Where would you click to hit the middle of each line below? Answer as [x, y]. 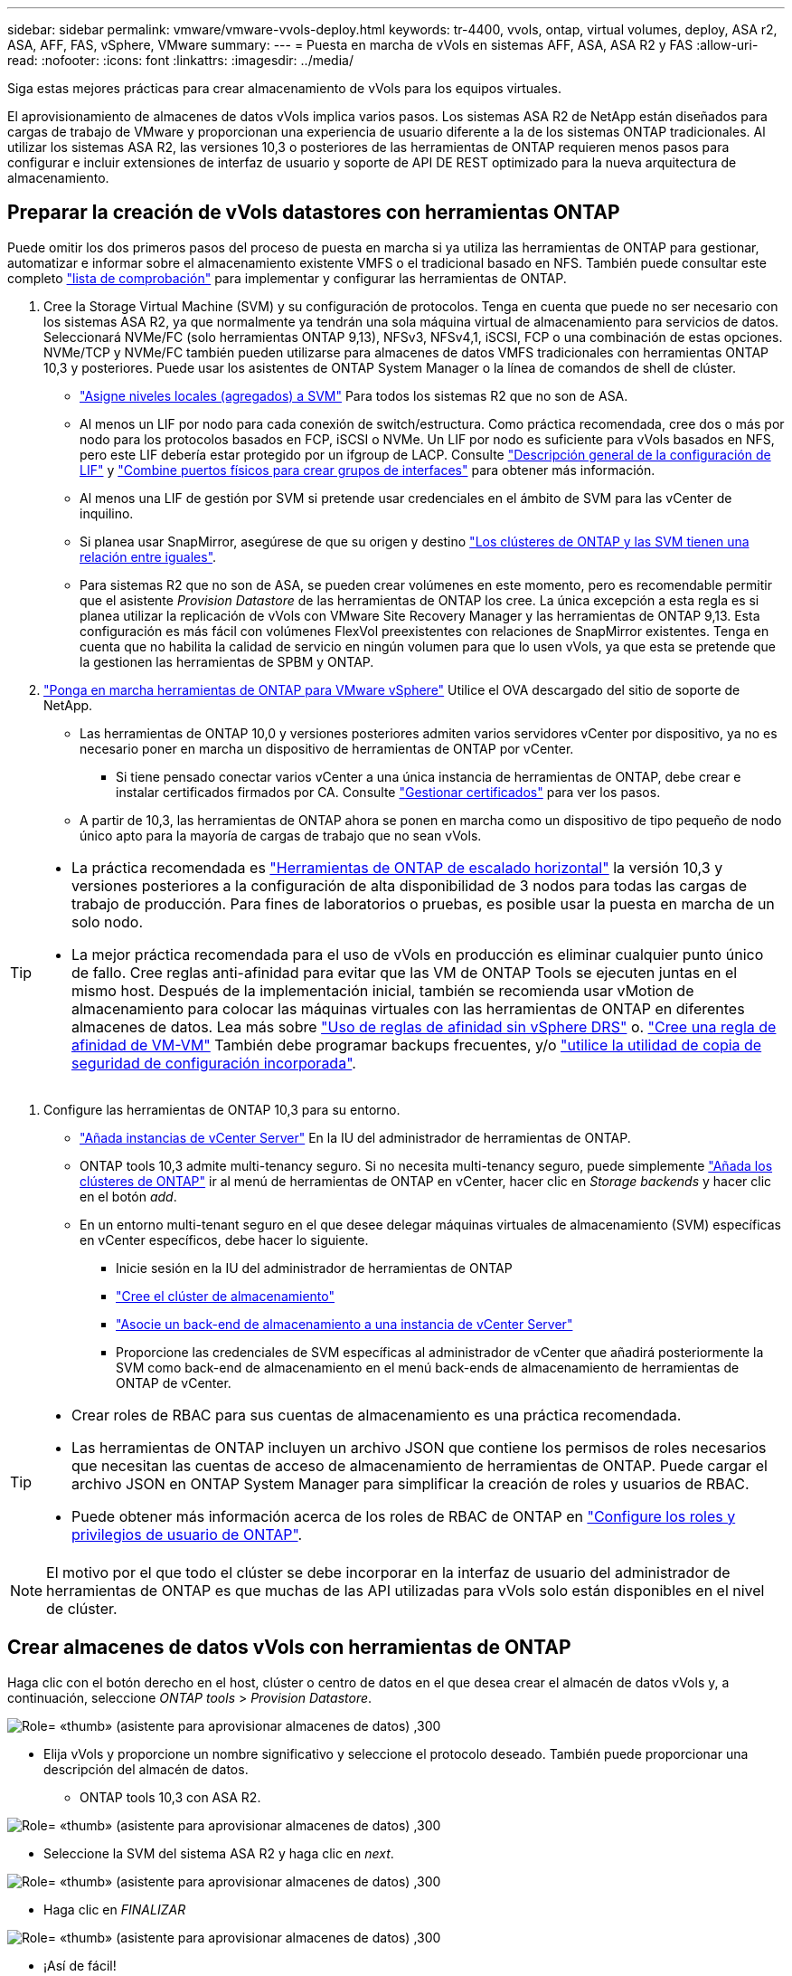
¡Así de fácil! [80, 1965]
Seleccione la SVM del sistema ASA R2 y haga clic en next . [219, 1853]
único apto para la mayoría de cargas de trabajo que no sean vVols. [281, 835]
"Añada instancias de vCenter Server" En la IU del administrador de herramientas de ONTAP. [355, 1137]
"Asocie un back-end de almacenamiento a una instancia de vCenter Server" [344, 1324]
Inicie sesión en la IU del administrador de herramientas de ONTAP [314, 1268]
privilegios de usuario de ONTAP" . [187, 1534]
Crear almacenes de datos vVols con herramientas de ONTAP [289, 1648]
